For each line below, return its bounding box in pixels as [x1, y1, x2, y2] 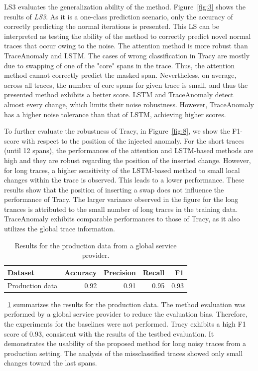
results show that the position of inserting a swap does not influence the [4, 184, 224, 194]
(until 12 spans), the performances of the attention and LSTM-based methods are [4, 145, 254, 156]
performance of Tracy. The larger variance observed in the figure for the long [4, 194, 239, 204]
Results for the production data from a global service [14, 240, 177, 250]
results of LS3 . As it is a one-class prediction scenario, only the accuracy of [4, 11, 233, 21]
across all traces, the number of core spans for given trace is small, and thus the [4, 79, 248, 90]
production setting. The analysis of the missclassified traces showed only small [4, 348, 243, 358]
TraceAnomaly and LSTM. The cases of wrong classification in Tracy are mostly [4, 50, 250, 60]
